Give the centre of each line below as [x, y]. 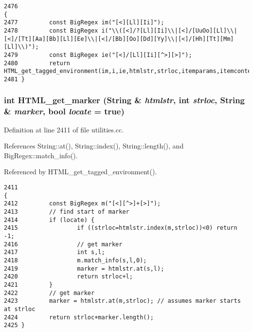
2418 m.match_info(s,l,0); [75, 260]
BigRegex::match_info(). [41, 155]
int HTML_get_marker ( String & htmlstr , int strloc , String [125, 100]
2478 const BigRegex [51, 30]
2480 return [37, 63]
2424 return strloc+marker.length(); [79, 317]
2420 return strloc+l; [68, 277]
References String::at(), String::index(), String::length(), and [94, 146]
